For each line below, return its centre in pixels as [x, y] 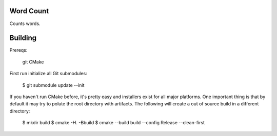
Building [23, 38]
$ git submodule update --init [53, 85]
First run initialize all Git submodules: [48, 74]
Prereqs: [18, 50]
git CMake [33, 62]
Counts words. [25, 24]
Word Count [29, 11]
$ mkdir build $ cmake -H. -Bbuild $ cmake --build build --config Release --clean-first [114, 123]
